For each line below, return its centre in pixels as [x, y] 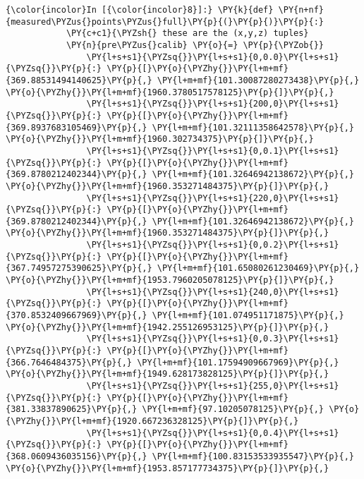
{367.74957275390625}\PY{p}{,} [79, 268]
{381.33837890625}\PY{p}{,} [72, 410]
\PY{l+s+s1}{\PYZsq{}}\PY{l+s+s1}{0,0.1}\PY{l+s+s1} [213, 151]
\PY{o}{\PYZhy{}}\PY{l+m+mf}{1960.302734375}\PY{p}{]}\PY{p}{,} [160, 139]
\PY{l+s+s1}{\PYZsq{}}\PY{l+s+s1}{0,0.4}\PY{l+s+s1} [213, 433]
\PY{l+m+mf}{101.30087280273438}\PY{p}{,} [258, 80]
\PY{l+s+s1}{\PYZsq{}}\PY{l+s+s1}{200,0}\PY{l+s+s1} [213, 104]
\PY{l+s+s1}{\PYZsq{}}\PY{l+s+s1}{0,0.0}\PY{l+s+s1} [213, 57]
